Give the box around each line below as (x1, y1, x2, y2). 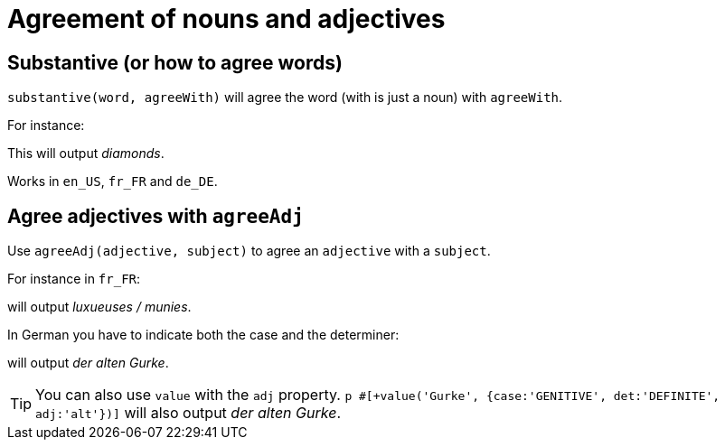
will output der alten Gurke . (7, 355, 169, 371)
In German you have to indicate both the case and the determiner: (7, 327, 400, 343)
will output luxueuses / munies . (7, 299, 192, 315)
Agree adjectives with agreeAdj (7, 204, 304, 228)
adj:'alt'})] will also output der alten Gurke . (35, 404, 341, 423)
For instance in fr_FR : (7, 271, 141, 287)
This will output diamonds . (7, 145, 165, 162)
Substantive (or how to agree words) (7, 51, 343, 74)
